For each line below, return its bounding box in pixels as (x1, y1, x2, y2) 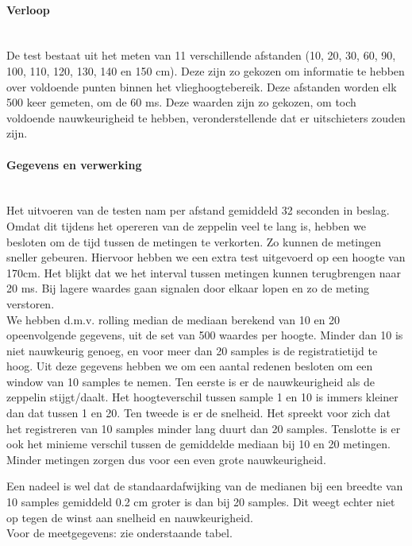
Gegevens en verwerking (6, 156, 142, 172)
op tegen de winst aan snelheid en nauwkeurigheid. (6, 509, 253, 525)
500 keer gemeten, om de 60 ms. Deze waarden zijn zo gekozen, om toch (6, 94, 356, 110)
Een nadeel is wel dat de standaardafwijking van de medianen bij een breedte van (6, 478, 403, 494)
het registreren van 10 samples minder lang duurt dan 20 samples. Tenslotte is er (6, 420, 401, 436)
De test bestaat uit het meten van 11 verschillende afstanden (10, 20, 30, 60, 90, (6, 47, 396, 64)
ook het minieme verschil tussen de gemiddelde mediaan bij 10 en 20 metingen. (6, 436, 391, 452)
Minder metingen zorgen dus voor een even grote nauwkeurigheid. (6, 451, 326, 467)
